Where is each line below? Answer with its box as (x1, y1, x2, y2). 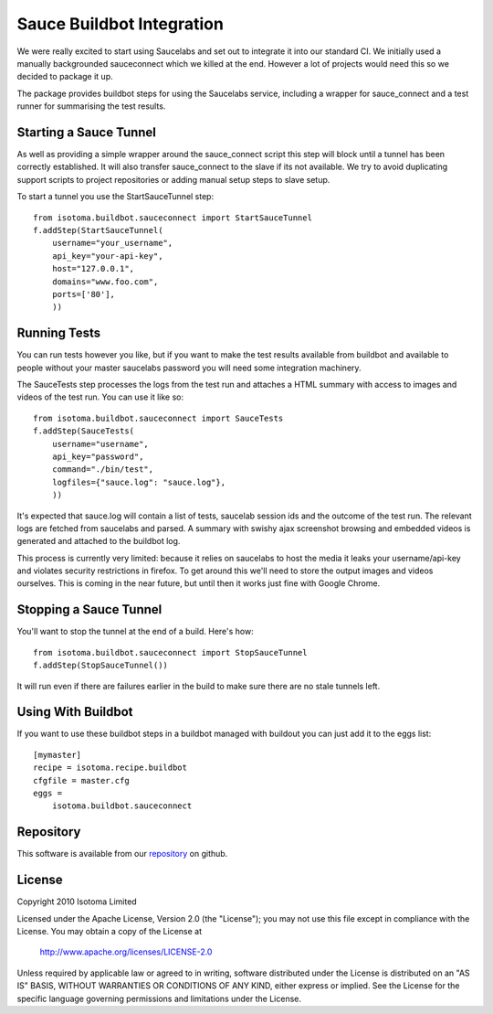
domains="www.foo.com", (51, 276, 159, 287)
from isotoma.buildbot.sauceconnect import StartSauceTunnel (33, 212, 312, 223)
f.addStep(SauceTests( (33, 426, 135, 436)
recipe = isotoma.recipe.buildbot (33, 763, 187, 773)
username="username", (51, 439, 150, 449)
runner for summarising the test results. (16, 101, 166, 112)
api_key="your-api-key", (51, 251, 163, 261)
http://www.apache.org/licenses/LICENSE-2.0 (39, 946, 213, 957)
